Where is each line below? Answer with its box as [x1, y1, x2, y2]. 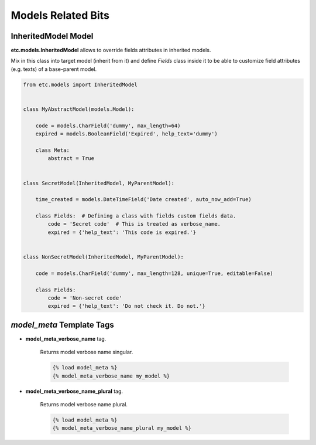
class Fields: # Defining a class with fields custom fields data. [35, 213, 236, 219]
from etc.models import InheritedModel [23, 81, 138, 88]
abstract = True [47, 155, 95, 162]
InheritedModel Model [11, 31, 94, 41]
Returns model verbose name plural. [40, 401, 128, 408]
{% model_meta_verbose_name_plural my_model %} [52, 425, 191, 432]
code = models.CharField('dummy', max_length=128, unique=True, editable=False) [35, 270, 273, 277]
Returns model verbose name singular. [40, 349, 133, 356]
